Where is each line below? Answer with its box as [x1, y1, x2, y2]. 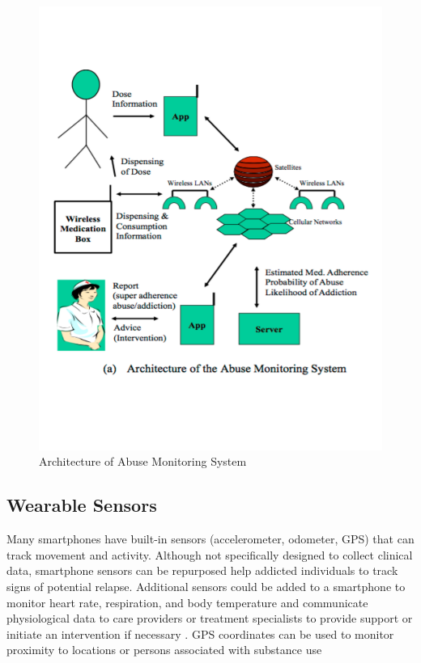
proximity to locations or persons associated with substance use [6, 641, 322, 658]
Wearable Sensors [6, 492, 157, 517]
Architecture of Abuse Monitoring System [39, 453, 247, 470]
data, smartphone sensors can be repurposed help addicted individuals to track [6, 562, 398, 579]
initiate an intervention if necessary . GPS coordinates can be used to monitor [6, 625, 394, 642]
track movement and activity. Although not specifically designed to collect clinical [6, 546, 413, 563]
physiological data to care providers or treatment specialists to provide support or [6, 610, 413, 627]
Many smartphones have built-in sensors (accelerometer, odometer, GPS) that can [6, 530, 415, 547]
